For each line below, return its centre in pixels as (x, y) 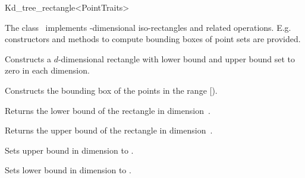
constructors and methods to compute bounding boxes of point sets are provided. (153, 39)
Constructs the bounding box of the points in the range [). (111, 90)
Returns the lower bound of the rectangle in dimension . (108, 110)
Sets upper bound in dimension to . (69, 150)
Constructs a (28, 58)
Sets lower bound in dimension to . (68, 170)
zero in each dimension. (47, 70)
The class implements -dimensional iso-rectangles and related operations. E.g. (148, 27)
